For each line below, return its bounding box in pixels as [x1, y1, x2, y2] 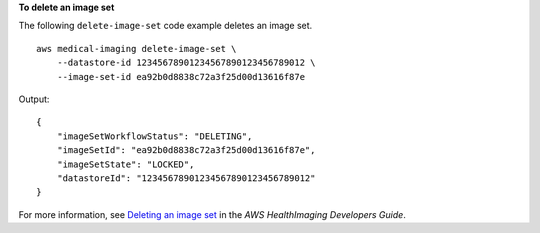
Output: [18, 93, 50, 105]
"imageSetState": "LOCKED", [56, 158, 195, 170]
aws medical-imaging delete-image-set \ [36, 43, 237, 54]
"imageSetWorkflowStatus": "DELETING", [56, 130, 253, 142]
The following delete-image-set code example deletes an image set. [18, 20, 313, 32]
